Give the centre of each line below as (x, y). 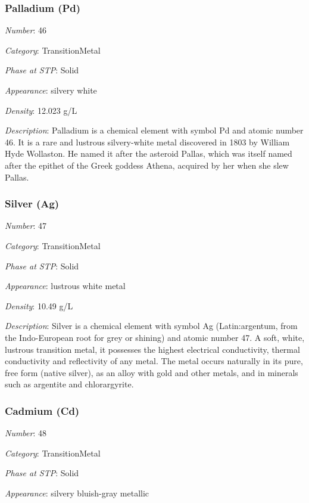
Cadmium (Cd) (42, 410)
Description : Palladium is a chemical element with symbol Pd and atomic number (154, 130)
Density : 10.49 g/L (39, 305)
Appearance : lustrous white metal (65, 286)
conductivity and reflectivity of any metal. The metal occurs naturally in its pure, (154, 361)
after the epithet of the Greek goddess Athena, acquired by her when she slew (147, 165)
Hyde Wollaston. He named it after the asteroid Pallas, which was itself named (149, 153)
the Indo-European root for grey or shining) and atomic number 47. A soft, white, (155, 337)
